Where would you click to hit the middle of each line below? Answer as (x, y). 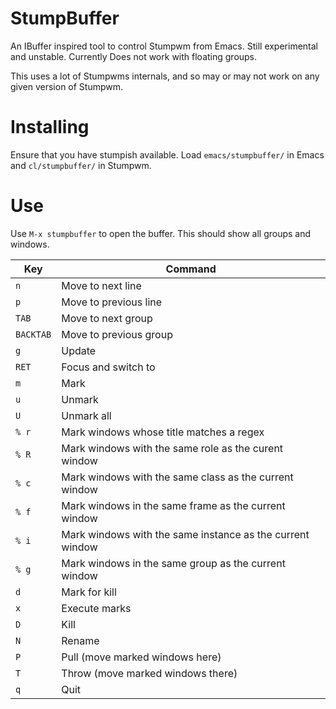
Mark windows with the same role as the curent (172, 448)
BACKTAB (33, 334)
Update (79, 350)
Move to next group (107, 318)
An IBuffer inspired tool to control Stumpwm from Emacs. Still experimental (164, 46)
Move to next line (101, 285)
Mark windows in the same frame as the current (173, 505)
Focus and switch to (108, 367)
